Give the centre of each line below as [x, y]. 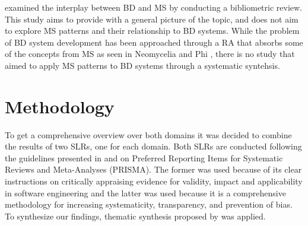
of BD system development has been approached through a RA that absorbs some [154, 42]
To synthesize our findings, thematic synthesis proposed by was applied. [135, 216]
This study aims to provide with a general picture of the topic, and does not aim [152, 19]
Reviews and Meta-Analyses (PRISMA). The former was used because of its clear [153, 169]
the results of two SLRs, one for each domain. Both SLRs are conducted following [153, 146]
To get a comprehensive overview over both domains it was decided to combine [148, 134]
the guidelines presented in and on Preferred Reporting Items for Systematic [144, 157]
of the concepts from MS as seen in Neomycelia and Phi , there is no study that [150, 54]
